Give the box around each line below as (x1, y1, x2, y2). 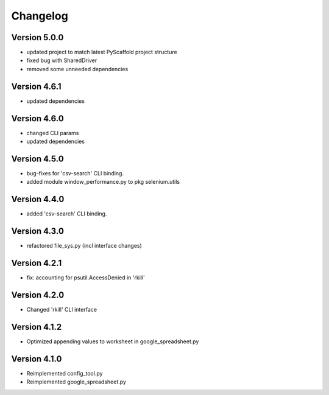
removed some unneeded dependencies (26, 65, 129, 72)
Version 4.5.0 (11, 153, 64, 164)
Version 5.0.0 (11, 32, 64, 43)
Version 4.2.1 (11, 257, 62, 268)
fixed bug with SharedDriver (26, 57, 97, 64)
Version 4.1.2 (11, 321, 62, 332)
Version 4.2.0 (11, 290, 65, 300)
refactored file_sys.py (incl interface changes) (26, 242, 143, 250)
